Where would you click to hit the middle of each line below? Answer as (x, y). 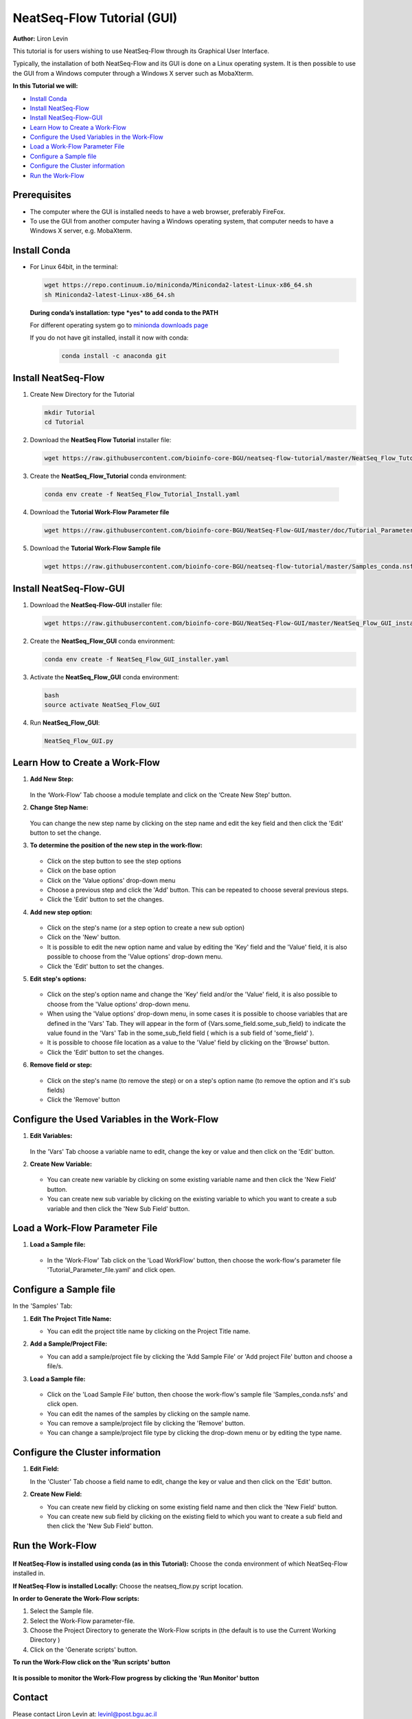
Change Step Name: (59, 807)
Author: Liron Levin (41, 39)
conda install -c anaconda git (114, 356)
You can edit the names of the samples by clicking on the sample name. (149, 1414)
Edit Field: (45, 1469)
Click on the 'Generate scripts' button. (84, 1650)
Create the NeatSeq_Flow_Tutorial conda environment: (108, 476)
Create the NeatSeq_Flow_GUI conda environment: (102, 641)
